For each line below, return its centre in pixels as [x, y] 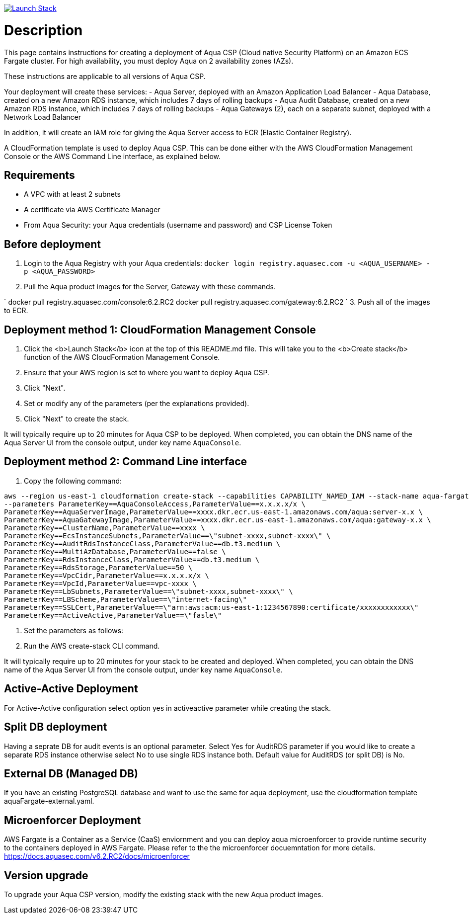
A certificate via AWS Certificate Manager [92, 210]
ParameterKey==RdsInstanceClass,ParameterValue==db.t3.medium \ [132, 559]
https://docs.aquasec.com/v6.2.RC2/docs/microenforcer [97, 856]
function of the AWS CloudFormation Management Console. [122, 357]
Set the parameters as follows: [74, 630]
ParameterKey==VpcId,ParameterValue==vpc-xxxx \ [100, 583]
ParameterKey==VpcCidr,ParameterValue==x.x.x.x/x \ [107, 575]
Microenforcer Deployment [73, 820]
